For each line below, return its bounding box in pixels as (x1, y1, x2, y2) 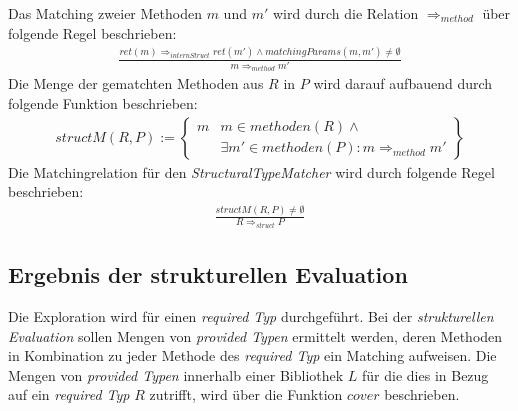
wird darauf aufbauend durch (313, 73, 493, 94)
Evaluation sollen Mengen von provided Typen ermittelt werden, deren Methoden (8, 325, 503, 346)
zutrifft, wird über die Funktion (149, 384, 343, 405)
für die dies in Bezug (362, 364, 489, 385)
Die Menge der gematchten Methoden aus (8, 73, 264, 94)
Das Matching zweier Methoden (8, 3, 202, 23)
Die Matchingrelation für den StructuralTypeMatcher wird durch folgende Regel (8, 161, 495, 182)
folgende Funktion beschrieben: (8, 93, 198, 114)
